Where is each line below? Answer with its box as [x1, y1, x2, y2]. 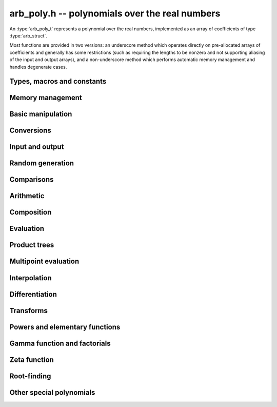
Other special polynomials [9, 388, 95, 397]
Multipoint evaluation [9, 257, 80, 266]
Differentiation [9, 290, 57, 299]
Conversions [9, 126, 51, 135]
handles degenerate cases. [9, 64, 67, 70]
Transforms [9, 306, 48, 315]
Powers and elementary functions [9, 322, 121, 331]
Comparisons [9, 175, 54, 184]
